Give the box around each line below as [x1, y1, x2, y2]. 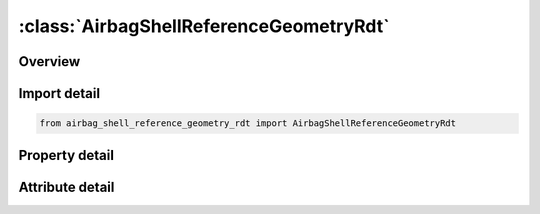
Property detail [18, 146, 115, 164]
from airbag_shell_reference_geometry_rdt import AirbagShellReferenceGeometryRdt [39, 118, 457, 129]
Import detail [18, 85, 100, 102]
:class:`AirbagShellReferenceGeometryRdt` [18, 15, 390, 37]
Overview [18, 53, 81, 70]
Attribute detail [18, 178, 115, 195]
